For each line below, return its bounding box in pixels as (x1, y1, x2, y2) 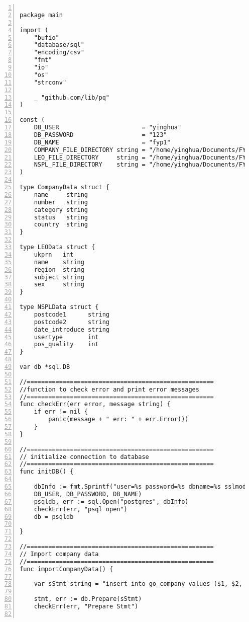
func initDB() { (20, 468, 74, 476)
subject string (34, 273, 84, 281)
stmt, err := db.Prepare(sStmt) (34, 595, 142, 603)
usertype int (34, 333, 99, 341)
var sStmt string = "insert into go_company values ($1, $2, (34, 580, 242, 588)
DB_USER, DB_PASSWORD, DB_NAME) (34, 490, 142, 498)
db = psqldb (34, 513, 74, 520)
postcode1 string (34, 310, 109, 318)
